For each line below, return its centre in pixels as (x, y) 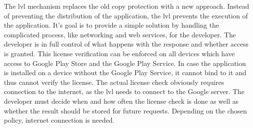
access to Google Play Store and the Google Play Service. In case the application (125, 63)
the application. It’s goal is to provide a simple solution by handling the (112, 25)
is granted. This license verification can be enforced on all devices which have (119, 53)
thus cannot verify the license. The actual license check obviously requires (114, 82)
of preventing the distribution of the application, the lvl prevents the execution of (126, 15)
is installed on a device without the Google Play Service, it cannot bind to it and (125, 72)
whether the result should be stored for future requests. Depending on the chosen (126, 110)
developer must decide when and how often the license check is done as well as (121, 101)
